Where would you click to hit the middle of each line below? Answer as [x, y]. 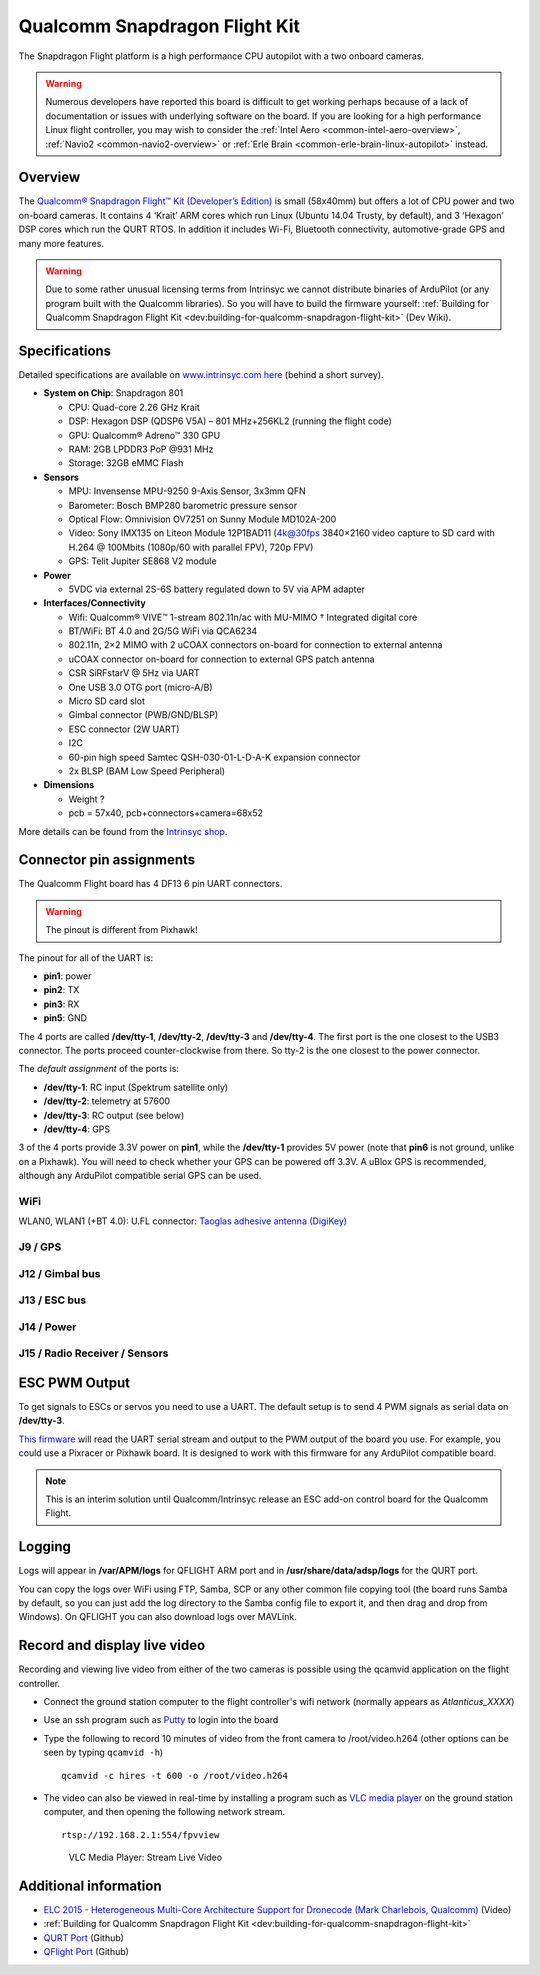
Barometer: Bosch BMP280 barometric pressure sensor [183, 505]
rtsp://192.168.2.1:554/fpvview [140, 1834]
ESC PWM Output [74, 1382]
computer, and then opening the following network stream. [164, 1812]
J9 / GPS [40, 1247]
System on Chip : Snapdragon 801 [113, 393]
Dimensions [69, 785]
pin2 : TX [61, 990]
